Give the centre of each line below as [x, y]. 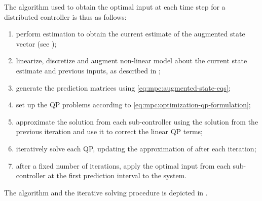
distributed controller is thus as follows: [65, 16]
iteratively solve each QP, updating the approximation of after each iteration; [136, 148]
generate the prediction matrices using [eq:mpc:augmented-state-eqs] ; [123, 87]
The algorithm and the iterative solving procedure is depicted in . [106, 192]
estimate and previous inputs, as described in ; [88, 70]
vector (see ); [36, 43]
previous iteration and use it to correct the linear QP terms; [109, 131]
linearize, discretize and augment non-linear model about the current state [132, 61]
